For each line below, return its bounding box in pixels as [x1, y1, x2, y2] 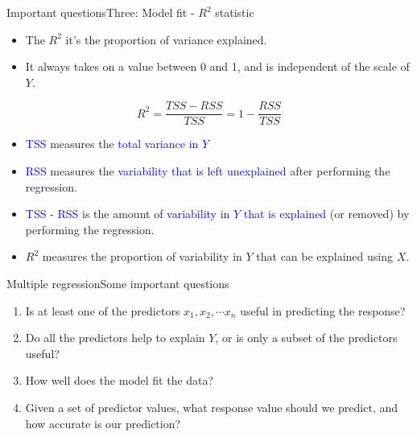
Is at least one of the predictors [25, 302, 180, 319]
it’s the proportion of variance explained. [65, 31, 267, 47]
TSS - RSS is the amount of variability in [25, 205, 230, 222]
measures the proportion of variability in [42, 248, 242, 265]
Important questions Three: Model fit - [6, 4, 195, 20]
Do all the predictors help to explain [25, 329, 205, 346]
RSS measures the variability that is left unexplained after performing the [25, 163, 390, 179]
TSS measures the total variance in [25, 135, 199, 152]
